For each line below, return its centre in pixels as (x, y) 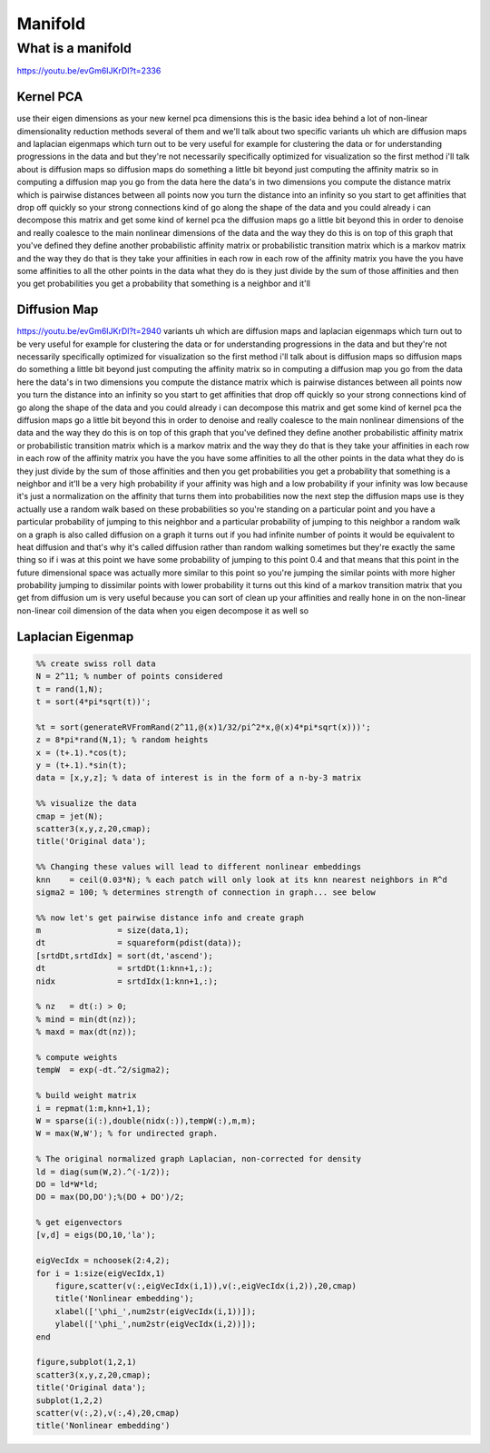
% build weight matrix (86, 1095)
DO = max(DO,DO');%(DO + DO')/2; (110, 1197)
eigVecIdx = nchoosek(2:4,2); (103, 1261)
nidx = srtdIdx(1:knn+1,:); (127, 981)
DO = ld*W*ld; (67, 1184)
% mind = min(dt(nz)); (86, 1019)
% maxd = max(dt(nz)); (86, 1032)
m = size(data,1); (113, 931)
